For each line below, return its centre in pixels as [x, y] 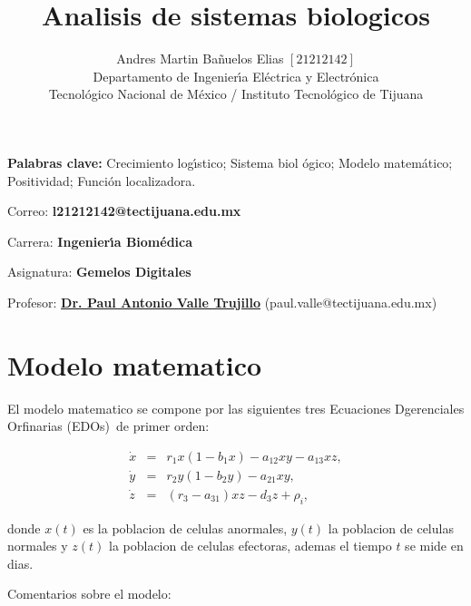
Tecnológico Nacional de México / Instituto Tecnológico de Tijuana [236, 94]
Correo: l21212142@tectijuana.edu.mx [124, 211]
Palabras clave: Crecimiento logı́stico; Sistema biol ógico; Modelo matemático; [230, 162]
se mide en [434, 546]
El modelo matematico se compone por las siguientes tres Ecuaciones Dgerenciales [236, 408]
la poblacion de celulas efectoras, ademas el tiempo [250, 546]
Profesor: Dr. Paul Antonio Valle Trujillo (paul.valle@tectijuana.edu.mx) [222, 302]
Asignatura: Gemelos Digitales [99, 272]
